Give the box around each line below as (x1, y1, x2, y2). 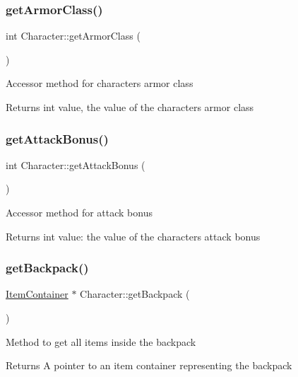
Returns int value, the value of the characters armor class (6, 100, 254, 114)
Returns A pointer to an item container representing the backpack (6, 358, 292, 373)
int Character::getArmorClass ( (6, 28, 141, 43)
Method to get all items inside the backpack (6, 334, 196, 349)
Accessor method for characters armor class (6, 76, 193, 91)
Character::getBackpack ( (80, 286, 190, 301)
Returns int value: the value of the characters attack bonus (6, 228, 261, 243)
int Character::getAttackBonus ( (6, 157, 145, 172)
